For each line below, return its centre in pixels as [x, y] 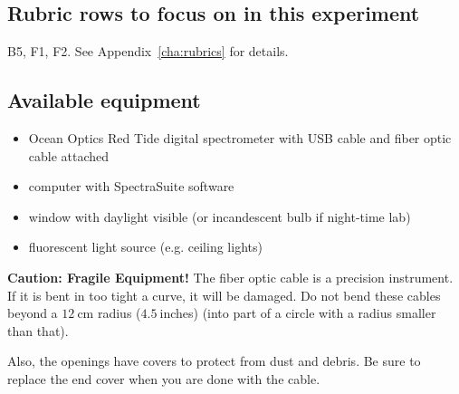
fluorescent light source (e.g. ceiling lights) [145, 247]
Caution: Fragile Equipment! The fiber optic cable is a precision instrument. [230, 277]
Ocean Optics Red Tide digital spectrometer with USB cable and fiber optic [240, 138]
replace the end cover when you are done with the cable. [164, 378]
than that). [38, 330]
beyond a [33, 313]
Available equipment [104, 100]
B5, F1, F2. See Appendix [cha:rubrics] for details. [148, 51]
